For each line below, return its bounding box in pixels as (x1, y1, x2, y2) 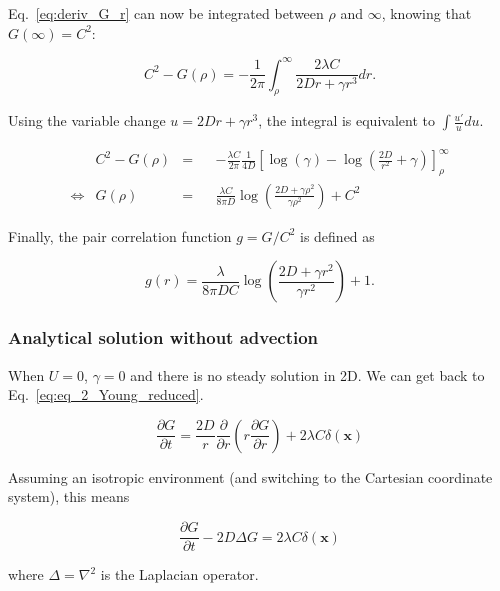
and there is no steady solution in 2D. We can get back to (130, 364, 485, 385)
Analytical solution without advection (8, 325, 319, 350)
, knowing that (381, 3, 472, 23)
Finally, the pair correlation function (8, 225, 232, 246)
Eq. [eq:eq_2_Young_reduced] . (8, 384, 204, 405)
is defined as (299, 225, 375, 246)
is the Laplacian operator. (100, 564, 259, 585)
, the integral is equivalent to (258, 110, 435, 131)
